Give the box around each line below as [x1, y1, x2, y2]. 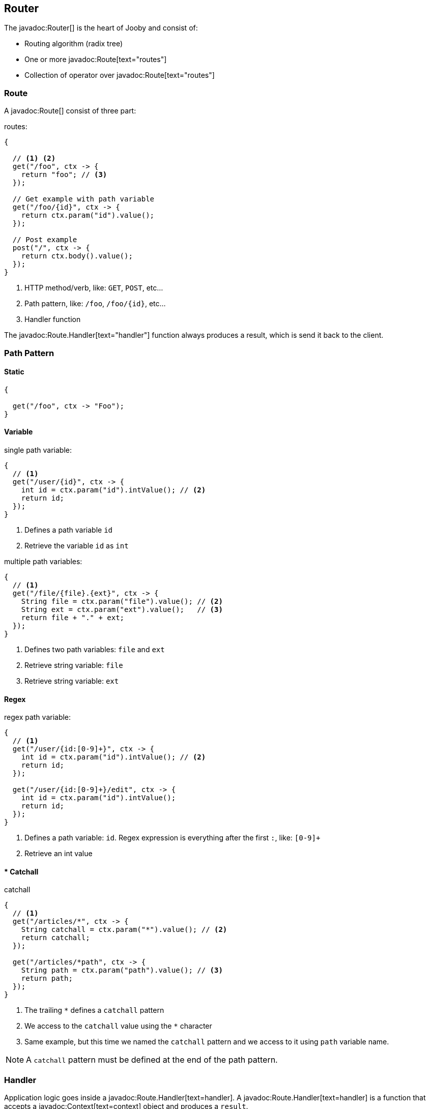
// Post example [12, 236, 77, 244]
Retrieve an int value [24, 849, 93, 858]
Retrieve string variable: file [24, 660, 123, 669]
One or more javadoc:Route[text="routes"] [24, 55, 167, 64]
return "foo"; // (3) [21, 170, 107, 179]
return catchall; [21, 933, 90, 942]
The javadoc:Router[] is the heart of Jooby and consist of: [4, 23, 198, 33]
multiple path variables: [4, 557, 82, 566]
